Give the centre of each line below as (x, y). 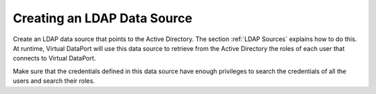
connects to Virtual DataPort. (55, 58)
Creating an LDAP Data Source (103, 18)
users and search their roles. (54, 81)
